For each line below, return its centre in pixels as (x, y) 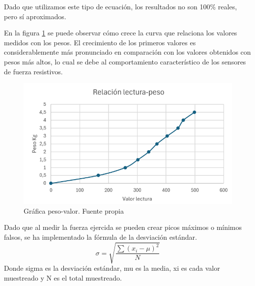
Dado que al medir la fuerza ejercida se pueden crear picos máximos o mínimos (123, 227)
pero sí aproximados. (35, 16)
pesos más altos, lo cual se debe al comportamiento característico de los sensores (125, 61)
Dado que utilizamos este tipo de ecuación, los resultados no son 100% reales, (121, 6)
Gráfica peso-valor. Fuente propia (74, 210)
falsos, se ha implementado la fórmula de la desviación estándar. (100, 237)
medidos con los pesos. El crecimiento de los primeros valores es (100, 42)
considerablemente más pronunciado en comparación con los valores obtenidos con (127, 52)
